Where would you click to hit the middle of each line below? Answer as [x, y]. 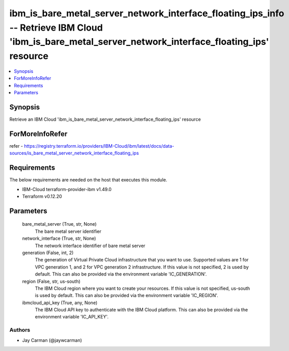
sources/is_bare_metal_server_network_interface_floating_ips [74, 153]
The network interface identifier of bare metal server [90, 246]
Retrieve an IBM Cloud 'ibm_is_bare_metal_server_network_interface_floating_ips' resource [105, 119]
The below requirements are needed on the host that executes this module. [88, 180]
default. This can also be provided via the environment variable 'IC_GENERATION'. [121, 274]
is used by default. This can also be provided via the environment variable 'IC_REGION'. [127, 295]
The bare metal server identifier [68, 231]
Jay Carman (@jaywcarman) [52, 340]
